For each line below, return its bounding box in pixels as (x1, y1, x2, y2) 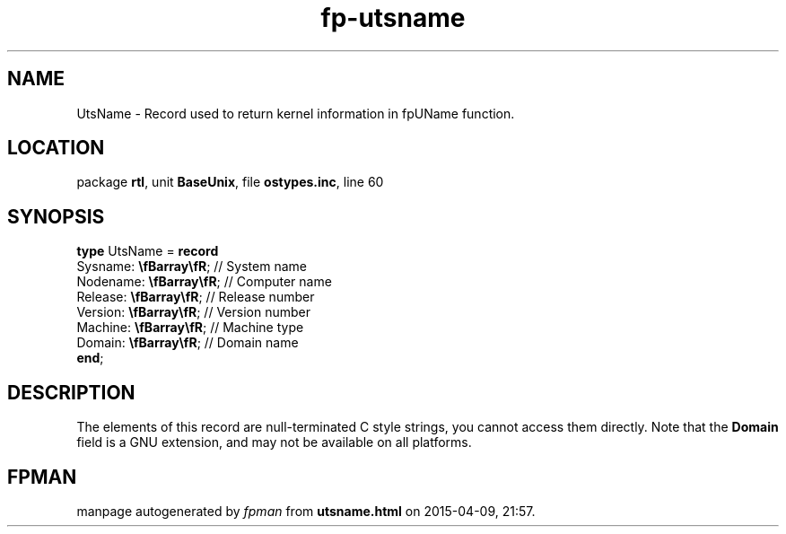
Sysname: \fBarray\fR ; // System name (76, 258, 307, 275)
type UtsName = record (76, 243, 219, 259)
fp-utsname (320, 3, 466, 33)
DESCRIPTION (7, 381, 135, 404)
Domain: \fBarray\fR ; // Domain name (76, 335, 299, 351)
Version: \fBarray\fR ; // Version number (76, 304, 310, 320)
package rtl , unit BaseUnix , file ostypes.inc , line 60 (76, 174, 384, 190)
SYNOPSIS (7, 205, 105, 228)
